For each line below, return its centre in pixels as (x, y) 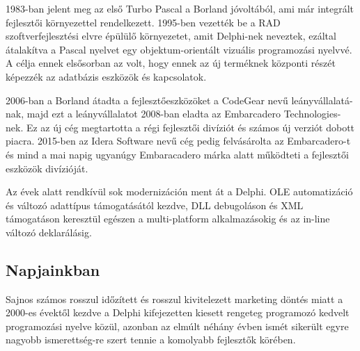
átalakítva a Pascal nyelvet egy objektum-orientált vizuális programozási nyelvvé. (179, 49)
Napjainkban (53, 269)
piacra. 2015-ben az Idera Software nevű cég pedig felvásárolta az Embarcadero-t (178, 141)
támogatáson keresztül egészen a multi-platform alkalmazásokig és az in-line (168, 219)
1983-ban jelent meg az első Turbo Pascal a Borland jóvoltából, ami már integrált (180, 8)
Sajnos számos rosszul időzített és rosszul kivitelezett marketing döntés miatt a (174, 299)
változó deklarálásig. (49, 232)
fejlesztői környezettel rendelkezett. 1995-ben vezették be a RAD (143, 22)
